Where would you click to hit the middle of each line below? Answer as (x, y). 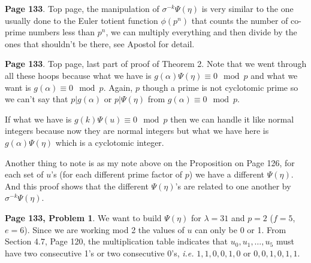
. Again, (118, 87)
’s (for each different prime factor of (117, 174)
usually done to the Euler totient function (81, 20)
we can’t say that (37, 99)
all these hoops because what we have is (78, 75)
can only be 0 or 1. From (241, 229)
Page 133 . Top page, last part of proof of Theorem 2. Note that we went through (156, 64)
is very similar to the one (247, 8)
